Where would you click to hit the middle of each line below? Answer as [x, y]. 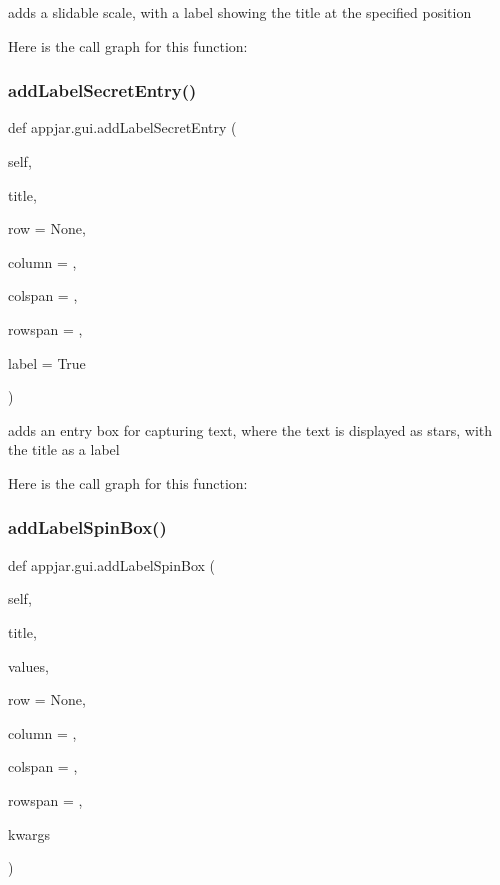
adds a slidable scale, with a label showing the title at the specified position [240, 12]
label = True [47, 362]
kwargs [29, 833]
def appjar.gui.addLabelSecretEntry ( [122, 127]
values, [28, 665]
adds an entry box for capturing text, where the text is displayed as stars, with [250, 429]
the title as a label [64, 449]
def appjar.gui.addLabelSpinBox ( [112, 564]
